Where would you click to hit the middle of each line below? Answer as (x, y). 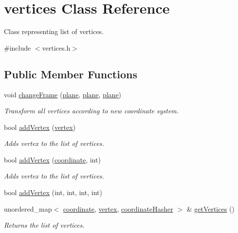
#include (18, 47)
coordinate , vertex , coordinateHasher (118, 208)
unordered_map (28, 208)
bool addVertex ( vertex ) (40, 127)
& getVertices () (211, 208)
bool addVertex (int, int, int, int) (53, 192)
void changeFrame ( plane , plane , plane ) (63, 94)
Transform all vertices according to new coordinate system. (92, 111)
